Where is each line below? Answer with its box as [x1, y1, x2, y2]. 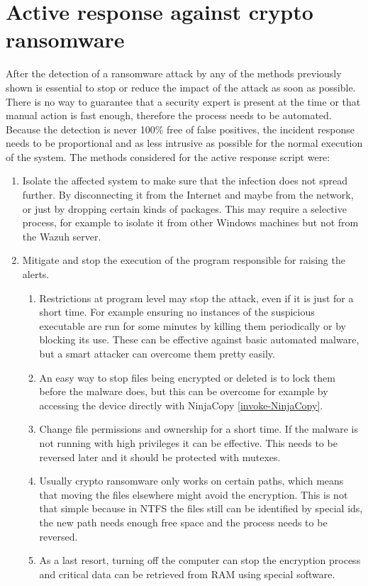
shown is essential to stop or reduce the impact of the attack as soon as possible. [6, 79, 356, 94]
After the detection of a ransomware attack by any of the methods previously [6, 66, 342, 81]
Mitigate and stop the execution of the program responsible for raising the [22, 253, 345, 267]
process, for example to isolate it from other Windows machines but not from [22, 215, 359, 230]
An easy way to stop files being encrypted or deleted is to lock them [39, 370, 335, 385]
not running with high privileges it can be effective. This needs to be [39, 435, 338, 450]
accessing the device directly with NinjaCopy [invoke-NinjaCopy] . [39, 397, 323, 412]
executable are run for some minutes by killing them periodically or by [39, 318, 347, 333]
